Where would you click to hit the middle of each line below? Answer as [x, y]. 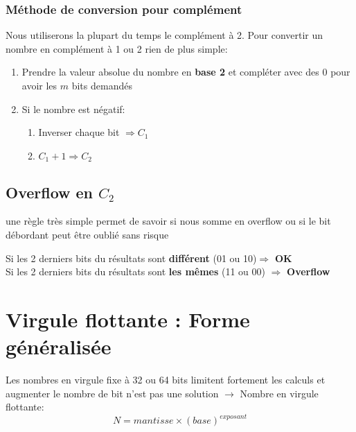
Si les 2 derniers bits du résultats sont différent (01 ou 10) [131, 258]
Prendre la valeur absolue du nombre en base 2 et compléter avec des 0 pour [186, 72]
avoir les [39, 85]
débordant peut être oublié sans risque [87, 235]
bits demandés [102, 85]
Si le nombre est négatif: [73, 109]
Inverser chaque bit [79, 132]
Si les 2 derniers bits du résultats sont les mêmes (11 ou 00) [136, 271]
